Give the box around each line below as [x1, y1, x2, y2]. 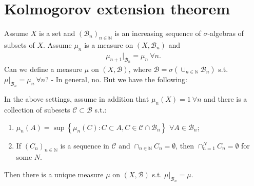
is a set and [39, 28, 75, 39]
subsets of [4, 39, 35, 50]
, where [128, 63, 151, 74]
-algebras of [207, 28, 244, 39]
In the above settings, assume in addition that [4, 94, 149, 104]
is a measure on [84, 39, 133, 50]
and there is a [204, 94, 247, 104]
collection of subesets [4, 104, 70, 115]
